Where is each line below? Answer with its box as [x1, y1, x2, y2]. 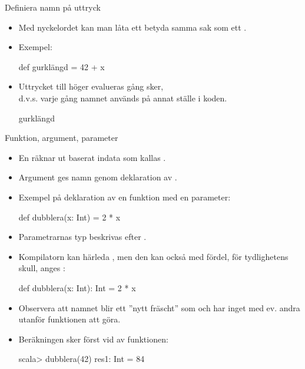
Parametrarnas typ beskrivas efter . [18, 230, 147, 243]
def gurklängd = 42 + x [18, 60, 105, 73]
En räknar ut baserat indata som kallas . [18, 151, 166, 163]
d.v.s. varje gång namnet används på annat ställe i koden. [18, 91, 227, 104]
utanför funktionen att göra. [18, 313, 121, 325]
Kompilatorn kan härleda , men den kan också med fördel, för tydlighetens [18, 250, 289, 262]
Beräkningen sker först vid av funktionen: [18, 332, 168, 345]
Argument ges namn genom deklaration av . [18, 171, 177, 183]
